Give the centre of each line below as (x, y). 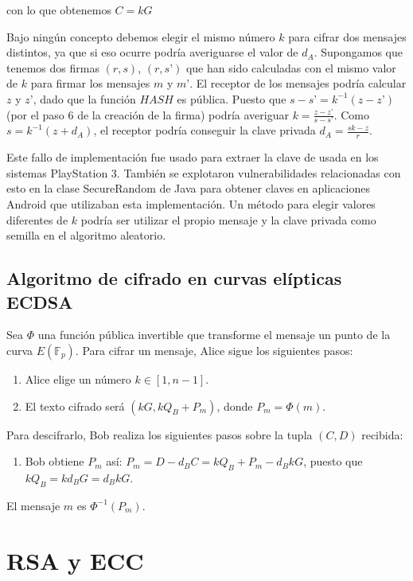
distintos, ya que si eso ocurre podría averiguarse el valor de (152, 52)
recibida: (382, 434)
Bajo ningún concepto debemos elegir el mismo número (141, 36)
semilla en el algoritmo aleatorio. (86, 235)
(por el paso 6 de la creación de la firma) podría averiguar (148, 114)
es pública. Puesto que (232, 98)
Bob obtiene (55, 461)
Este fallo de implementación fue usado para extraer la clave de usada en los (193, 157)
